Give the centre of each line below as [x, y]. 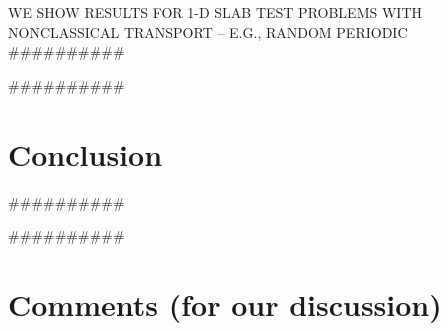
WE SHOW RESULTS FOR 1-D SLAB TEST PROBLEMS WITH [215, 12]
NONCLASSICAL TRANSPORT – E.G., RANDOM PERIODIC [208, 31]
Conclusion [85, 153]
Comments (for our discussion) [225, 303]
